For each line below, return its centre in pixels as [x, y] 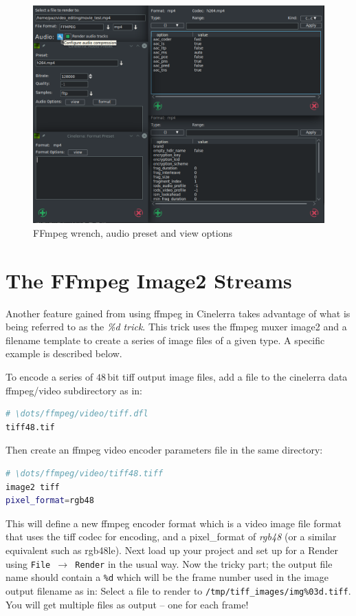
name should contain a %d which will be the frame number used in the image [167, 577]
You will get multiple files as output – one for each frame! [127, 604]
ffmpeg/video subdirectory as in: [74, 390]
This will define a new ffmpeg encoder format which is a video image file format [174, 523]
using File [28, 563]
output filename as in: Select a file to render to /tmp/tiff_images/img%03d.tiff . [178, 590]
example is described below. [64, 353]
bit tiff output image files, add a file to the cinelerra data [227, 377]
